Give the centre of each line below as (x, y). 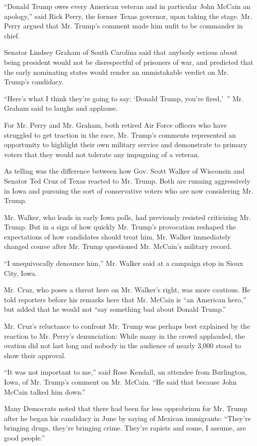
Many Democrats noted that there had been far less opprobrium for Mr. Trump (126, 408)
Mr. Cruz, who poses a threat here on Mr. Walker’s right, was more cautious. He (127, 290)
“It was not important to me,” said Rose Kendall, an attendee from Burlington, (126, 372)
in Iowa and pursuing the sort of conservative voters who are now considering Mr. (129, 190)
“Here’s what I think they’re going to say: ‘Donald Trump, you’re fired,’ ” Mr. (124, 98)
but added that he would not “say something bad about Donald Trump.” (115, 309)
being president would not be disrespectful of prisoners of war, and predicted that (129, 62)
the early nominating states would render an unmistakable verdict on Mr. (116, 72)
